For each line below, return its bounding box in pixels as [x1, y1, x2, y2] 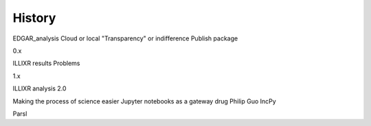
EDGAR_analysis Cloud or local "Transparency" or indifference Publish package [12, 34, 238, 42]
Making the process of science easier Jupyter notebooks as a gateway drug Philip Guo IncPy [12, 97, 276, 105]
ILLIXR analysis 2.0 [12, 84, 67, 92]
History [12, 10, 56, 25]
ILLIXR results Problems [12, 59, 80, 68]
